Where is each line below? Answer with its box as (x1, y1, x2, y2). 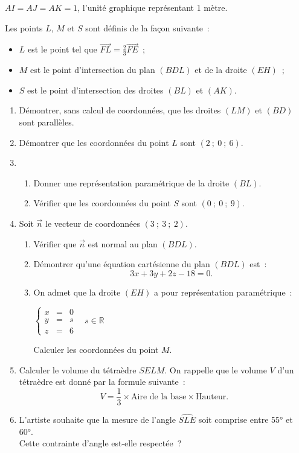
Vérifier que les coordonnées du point (33, 197, 171, 209)
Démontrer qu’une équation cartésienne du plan (33, 258, 210, 270)
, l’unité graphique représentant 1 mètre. (77, 1, 228, 13)
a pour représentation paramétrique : (153, 285, 292, 298)
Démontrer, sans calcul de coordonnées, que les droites (19, 104, 221, 116)
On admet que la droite (33, 285, 121, 298)
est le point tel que (28, 43, 97, 55)
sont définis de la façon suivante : (85, 21, 210, 34)
